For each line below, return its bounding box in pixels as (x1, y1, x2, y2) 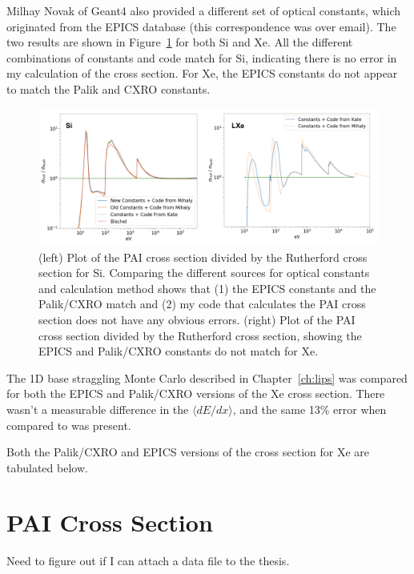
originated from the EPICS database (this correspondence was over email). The (6, 18, 396, 34)
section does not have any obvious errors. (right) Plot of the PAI (38, 311, 356, 327)
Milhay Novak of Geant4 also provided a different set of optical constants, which (6, 2, 401, 18)
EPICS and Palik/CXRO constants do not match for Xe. (38, 343, 319, 359)
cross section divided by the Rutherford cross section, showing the (38, 327, 362, 343)
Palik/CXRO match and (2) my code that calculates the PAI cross (38, 295, 366, 312)
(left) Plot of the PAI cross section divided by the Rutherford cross (38, 248, 368, 265)
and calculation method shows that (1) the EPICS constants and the (38, 279, 376, 296)
